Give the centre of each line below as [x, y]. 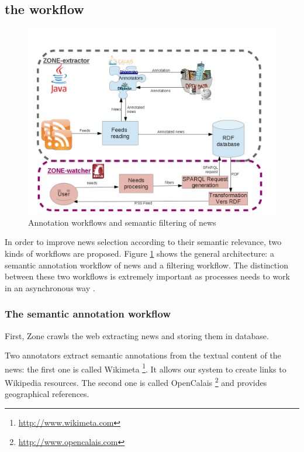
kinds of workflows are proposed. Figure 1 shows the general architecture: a [139, 253]
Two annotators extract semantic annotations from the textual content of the [143, 355]
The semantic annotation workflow [88, 314]
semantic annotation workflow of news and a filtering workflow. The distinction [146, 265]
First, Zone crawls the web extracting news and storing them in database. [137, 335]
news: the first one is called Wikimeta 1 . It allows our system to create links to [146, 368]
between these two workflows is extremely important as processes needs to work [147, 276]
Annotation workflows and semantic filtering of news [122, 222]
